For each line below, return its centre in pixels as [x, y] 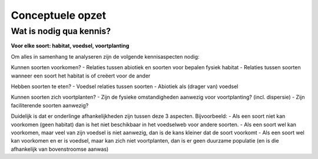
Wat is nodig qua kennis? [61, 31]
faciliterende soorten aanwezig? [50, 105]
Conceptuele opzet [59, 15]
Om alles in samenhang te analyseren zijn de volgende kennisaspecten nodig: [105, 56]
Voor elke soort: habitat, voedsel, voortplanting [70, 46]
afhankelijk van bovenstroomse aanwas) [60, 149]
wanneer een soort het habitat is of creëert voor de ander [81, 76]
